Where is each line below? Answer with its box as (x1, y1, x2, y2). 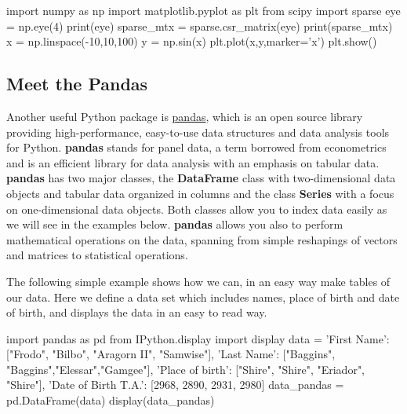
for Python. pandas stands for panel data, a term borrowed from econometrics (6, 139, 387, 156)
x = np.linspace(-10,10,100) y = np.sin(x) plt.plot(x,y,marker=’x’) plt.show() (6, 33, 377, 49)
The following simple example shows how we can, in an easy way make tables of (6, 273, 391, 289)
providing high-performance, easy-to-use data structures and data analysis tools (6, 123, 390, 140)
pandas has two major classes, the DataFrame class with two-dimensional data (6, 170, 396, 186)
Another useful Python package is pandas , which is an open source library (6, 108, 363, 124)
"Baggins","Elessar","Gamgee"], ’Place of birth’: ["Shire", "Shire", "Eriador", (6, 361, 365, 377)
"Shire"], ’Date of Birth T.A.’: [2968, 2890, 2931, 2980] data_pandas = (6, 376, 344, 393)
